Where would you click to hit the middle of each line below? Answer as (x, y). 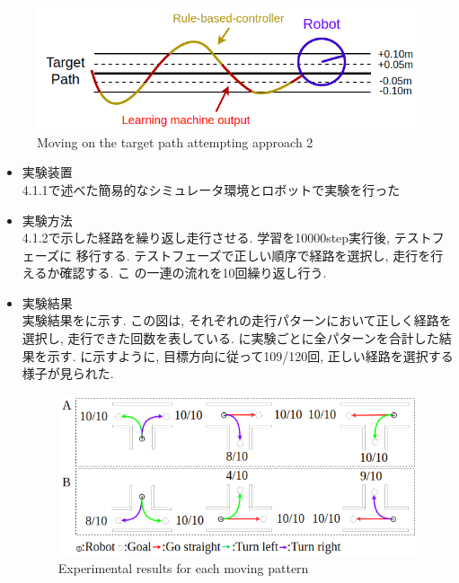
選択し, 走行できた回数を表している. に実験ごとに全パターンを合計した (230, 338)
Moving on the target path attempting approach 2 (175, 141)
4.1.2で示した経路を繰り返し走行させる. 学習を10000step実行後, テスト (227, 238)
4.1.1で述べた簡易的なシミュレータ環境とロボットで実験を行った (211, 189)
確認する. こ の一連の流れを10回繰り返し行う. (193, 273)
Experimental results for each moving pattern (183, 567)
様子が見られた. (68, 373)
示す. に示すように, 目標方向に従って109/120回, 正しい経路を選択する (250, 355)
